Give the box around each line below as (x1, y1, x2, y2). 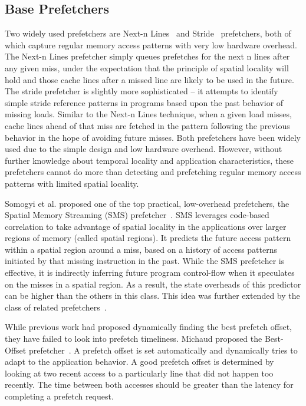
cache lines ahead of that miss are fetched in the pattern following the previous (5, 119, 290, 131)
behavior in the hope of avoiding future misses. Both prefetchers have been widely (5, 131, 301, 143)
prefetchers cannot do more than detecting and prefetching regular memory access (5, 166, 301, 178)
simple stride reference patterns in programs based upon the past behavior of (5, 96, 284, 108)
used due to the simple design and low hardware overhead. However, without (5, 143, 282, 155)
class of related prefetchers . (5, 301, 107, 313)
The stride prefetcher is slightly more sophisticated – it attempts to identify (5, 85, 278, 97)
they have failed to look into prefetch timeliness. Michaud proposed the (5, 332, 262, 345)
